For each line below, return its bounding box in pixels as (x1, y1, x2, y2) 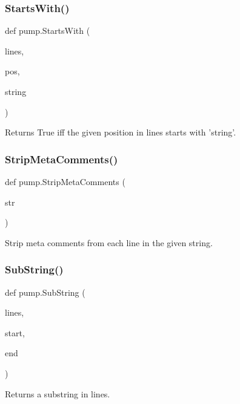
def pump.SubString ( (5, 285, 85, 298)
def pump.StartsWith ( (5, 24, 90, 37)
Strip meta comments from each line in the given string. (5, 236, 213, 249)
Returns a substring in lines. (5, 387, 110, 400)
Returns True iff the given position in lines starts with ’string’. (5, 126, 236, 138)
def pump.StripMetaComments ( (5, 175, 125, 187)
